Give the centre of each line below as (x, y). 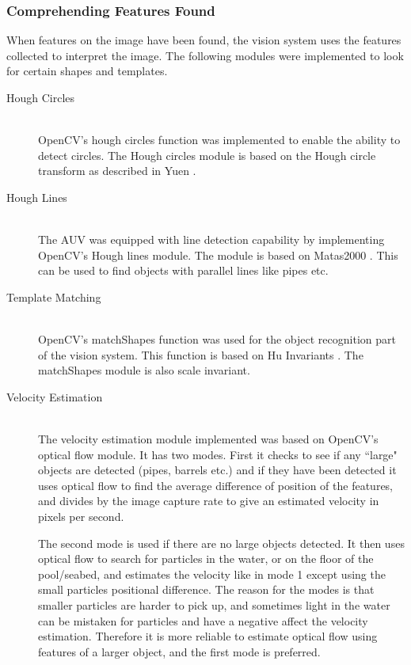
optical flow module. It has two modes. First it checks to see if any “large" (218, 454)
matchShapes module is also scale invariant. (144, 370)
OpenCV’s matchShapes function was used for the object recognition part (217, 339)
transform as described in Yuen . (117, 171)
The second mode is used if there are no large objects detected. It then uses (221, 543)
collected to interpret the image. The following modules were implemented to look (205, 55)
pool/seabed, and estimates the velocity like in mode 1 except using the (212, 574)
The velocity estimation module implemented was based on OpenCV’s (208, 439)
